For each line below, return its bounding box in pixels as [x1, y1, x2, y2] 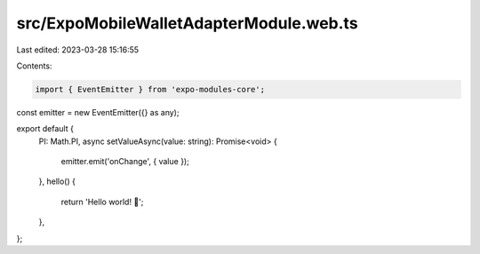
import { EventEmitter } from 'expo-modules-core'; [35, 84, 266, 94]
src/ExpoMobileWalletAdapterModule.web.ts [16, 13, 359, 33]
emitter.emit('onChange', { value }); [60, 156, 190, 167]
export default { [16, 123, 75, 134]
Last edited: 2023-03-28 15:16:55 [16, 44, 140, 55]
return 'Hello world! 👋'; [60, 196, 144, 207]
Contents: [16, 60, 52, 71]
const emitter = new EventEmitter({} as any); [16, 107, 180, 117]
